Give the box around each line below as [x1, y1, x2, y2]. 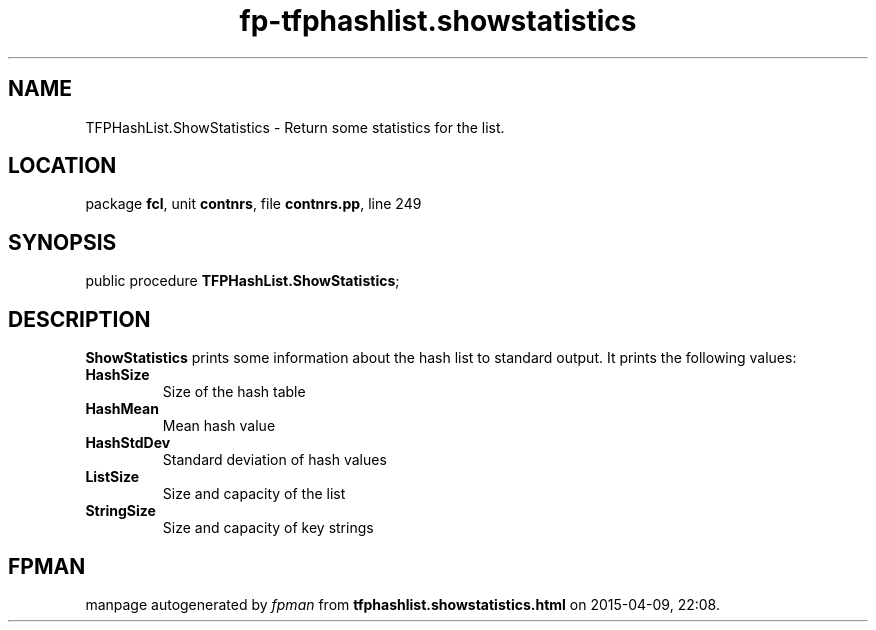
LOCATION [8, 153, 117, 179]
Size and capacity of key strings [162, 519, 374, 537]
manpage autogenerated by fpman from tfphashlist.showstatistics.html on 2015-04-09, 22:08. [85, 595, 720, 613]
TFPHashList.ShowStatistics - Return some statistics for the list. [85, 118, 505, 136]
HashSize [85, 366, 150, 384]
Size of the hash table [162, 383, 306, 401]
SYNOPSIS [8, 229, 117, 255]
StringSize [85, 502, 156, 520]
